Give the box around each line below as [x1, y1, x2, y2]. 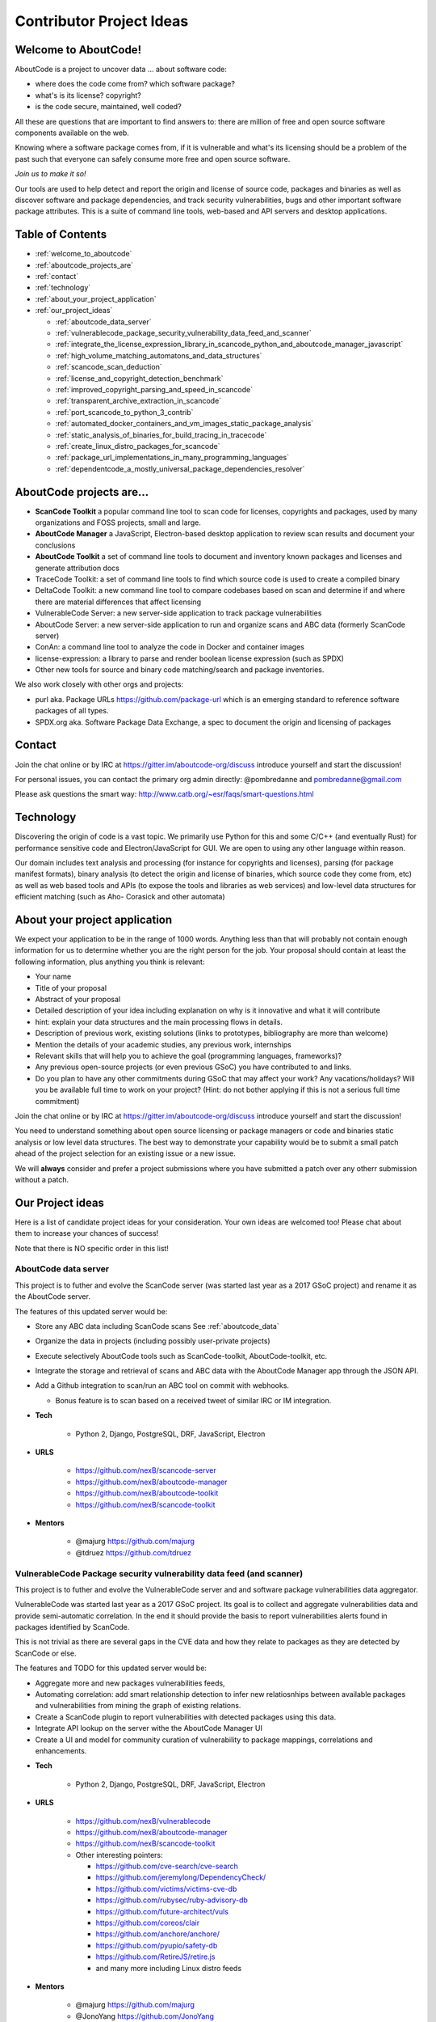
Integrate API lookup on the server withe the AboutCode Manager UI [35, 1724, 262, 1733]
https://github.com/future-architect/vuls [95, 1906, 229, 1916]
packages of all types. [35, 706, 109, 716]
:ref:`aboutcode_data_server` [55, 316, 152, 327]
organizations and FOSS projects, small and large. [35, 518, 201, 527]
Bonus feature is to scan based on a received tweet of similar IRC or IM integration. [55, 1395, 332, 1405]
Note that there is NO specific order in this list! [15, 1243, 170, 1253]
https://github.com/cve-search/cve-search [95, 1861, 238, 1872]
